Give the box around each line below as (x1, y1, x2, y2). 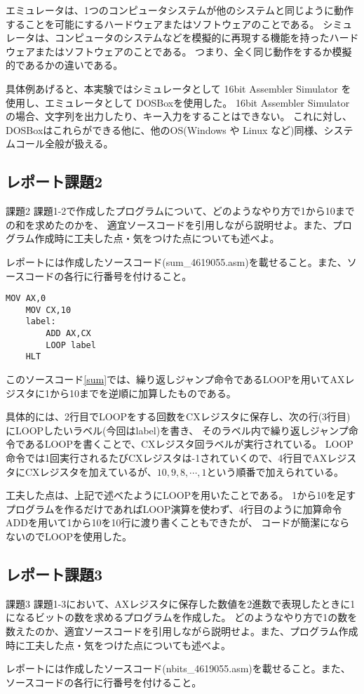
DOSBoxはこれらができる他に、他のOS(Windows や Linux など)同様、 (6, 122, 324, 137)
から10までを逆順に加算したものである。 (49, 385, 236, 400)
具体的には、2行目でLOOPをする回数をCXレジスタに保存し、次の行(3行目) (6, 409, 351, 424)
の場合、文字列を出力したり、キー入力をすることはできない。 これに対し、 (6, 109, 353, 124)
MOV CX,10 (25, 305, 72, 315)
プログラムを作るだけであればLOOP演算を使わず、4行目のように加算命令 (6, 501, 342, 516)
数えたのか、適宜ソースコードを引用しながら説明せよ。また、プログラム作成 (6, 623, 358, 638)
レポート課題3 (6, 563, 103, 585)
